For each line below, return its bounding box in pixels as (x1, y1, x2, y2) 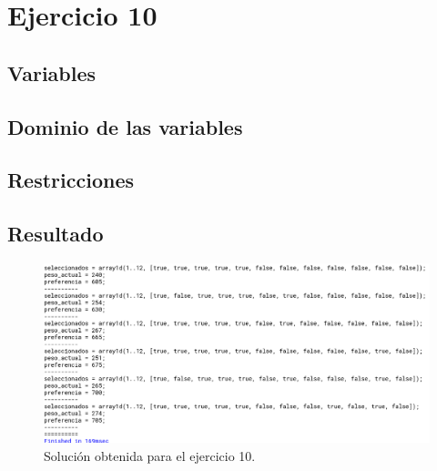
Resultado (7, 220, 104, 248)
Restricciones (7, 166, 135, 194)
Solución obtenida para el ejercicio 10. (44, 446, 256, 466)
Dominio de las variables (7, 112, 243, 140)
